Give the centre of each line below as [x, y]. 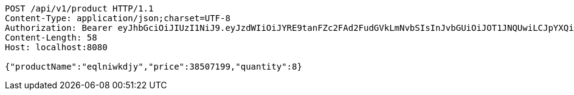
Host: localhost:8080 [56, 47]
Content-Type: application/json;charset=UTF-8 [118, 18]
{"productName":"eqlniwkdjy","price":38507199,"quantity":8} [154, 67]
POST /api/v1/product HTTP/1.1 [79, 8]
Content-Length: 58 [51, 38]
